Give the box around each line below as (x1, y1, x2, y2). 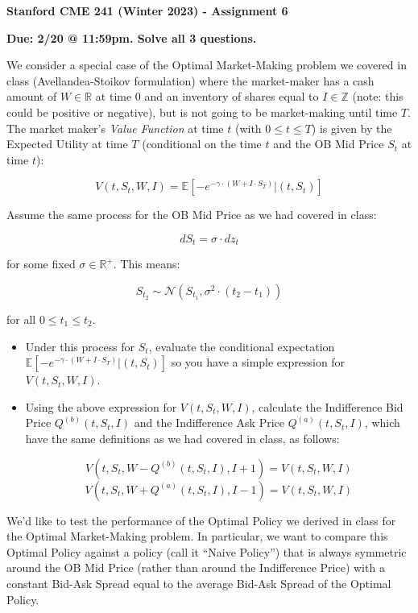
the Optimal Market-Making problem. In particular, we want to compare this (6, 528, 388, 545)
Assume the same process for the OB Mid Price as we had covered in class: (6, 206, 377, 223)
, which (364, 414, 400, 431)
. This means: (113, 255, 180, 272)
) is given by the (311, 119, 392, 136)
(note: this (352, 88, 404, 105)
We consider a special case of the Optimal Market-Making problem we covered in (6, 56, 407, 73)
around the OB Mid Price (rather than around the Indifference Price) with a (6, 559, 385, 576)
